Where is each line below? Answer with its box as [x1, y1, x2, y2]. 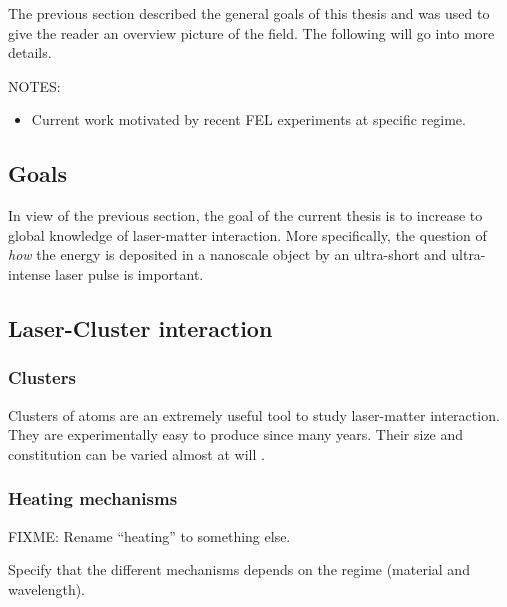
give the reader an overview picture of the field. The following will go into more [8, 22, 495, 43]
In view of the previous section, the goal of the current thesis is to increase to [8, 205, 483, 226]
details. [8, 42, 52, 63]
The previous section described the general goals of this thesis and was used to [8, 3, 490, 23]
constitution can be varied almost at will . [8, 443, 265, 464]
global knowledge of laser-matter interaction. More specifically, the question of [8, 224, 487, 245]
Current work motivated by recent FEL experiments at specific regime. [31, 109, 466, 130]
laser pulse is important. [55, 263, 204, 284]
